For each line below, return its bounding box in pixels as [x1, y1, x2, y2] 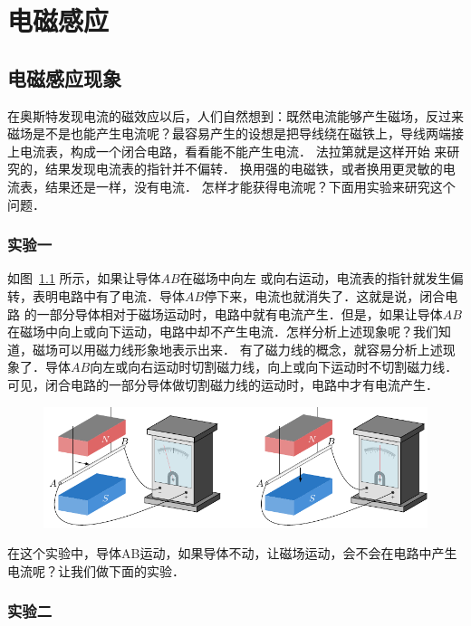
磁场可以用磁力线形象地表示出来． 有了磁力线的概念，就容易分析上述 [32, 339, 443, 358]
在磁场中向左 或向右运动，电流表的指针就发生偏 [179, 269, 464, 288]
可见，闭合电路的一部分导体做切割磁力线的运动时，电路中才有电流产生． [7, 375, 438, 394]
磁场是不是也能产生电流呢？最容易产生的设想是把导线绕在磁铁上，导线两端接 [7, 124, 464, 143]
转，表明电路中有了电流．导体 [7, 286, 185, 305]
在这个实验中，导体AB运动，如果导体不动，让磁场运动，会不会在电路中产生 [7, 544, 457, 563]
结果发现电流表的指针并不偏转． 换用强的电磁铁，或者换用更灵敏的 [44, 159, 443, 178]
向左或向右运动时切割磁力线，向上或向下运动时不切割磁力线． [90, 357, 458, 376]
